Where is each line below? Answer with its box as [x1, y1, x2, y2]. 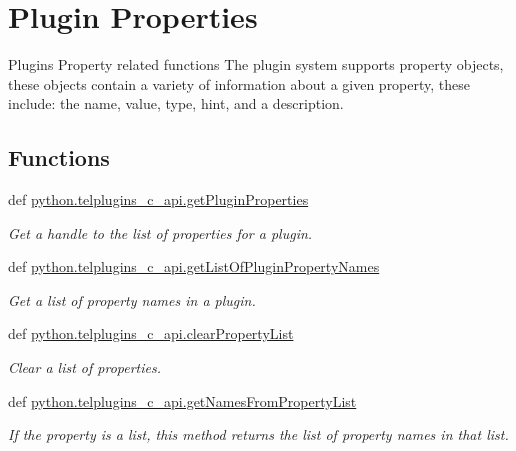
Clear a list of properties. [8, 357, 162, 378]
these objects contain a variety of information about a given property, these [8, 73, 471, 94]
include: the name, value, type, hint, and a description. [8, 93, 344, 114]
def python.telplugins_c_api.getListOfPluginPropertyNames [8, 256, 380, 277]
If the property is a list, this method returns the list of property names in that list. [8, 424, 509, 445]
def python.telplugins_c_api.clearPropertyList [8, 323, 294, 344]
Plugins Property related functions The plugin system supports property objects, [8, 54, 504, 75]
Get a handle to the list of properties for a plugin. [8, 222, 313, 243]
